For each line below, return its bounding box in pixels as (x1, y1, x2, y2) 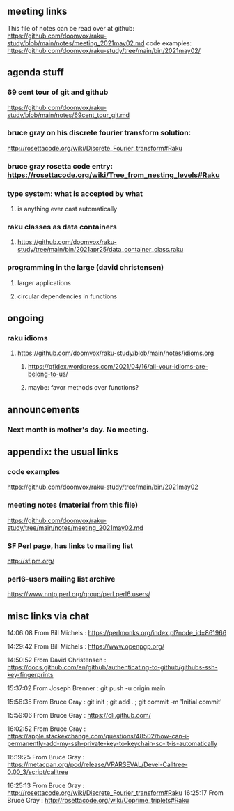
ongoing (7, 312, 45, 324)
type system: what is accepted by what (7, 188, 143, 198)
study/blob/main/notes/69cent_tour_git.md (7, 111, 130, 119)
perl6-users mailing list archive (7, 574, 116, 584)
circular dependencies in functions (17, 292, 117, 301)
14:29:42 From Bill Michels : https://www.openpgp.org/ (7, 642, 165, 651)
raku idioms (7, 333, 48, 342)
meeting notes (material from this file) (7, 500, 139, 510)
